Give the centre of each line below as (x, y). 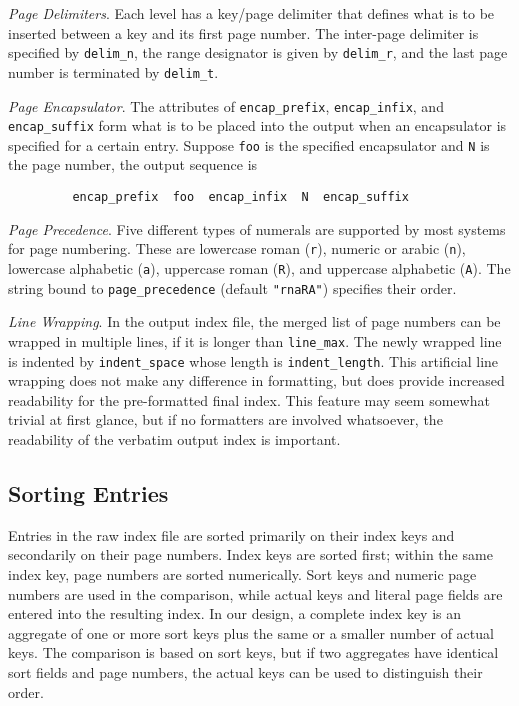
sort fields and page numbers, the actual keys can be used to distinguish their (245, 671)
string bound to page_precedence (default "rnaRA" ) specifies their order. (232, 287)
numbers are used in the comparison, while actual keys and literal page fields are (255, 593)
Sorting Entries (88, 492)
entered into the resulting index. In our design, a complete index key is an (235, 613)
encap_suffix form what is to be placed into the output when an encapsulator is (257, 125)
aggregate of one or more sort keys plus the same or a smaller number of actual (251, 632)
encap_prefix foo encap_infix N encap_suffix (240, 197)
